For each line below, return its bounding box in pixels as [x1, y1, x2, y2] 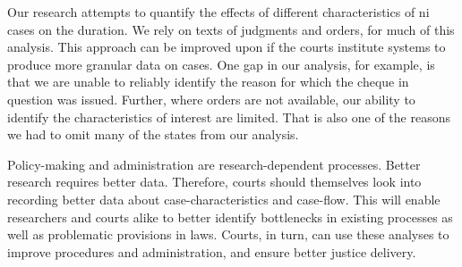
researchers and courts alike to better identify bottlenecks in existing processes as [7, 207, 453, 226]
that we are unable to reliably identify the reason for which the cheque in [7, 72, 409, 91]
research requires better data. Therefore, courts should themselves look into [7, 172, 422, 191]
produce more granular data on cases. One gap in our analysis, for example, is [7, 54, 435, 73]
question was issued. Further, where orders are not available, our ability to [7, 89, 415, 108]
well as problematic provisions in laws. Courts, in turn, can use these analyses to [7, 225, 449, 244]
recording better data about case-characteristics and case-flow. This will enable [7, 189, 441, 208]
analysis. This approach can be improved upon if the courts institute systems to [7, 38, 446, 56]
